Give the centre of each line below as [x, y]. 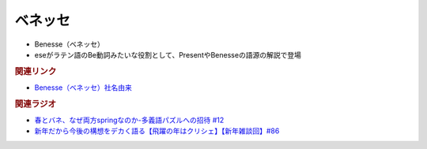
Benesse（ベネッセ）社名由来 [83, 88]
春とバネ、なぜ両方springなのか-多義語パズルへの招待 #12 [129, 120]
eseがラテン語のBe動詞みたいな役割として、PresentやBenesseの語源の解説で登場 [168, 54]
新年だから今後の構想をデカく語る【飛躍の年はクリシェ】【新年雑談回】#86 [157, 131]
